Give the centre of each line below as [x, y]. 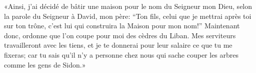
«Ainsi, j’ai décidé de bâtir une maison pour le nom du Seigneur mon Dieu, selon [128, 6]
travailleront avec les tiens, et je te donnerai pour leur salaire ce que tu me [118, 45]
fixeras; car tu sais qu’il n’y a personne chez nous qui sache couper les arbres [121, 54]
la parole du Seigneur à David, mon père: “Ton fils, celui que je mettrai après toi [128, 16]
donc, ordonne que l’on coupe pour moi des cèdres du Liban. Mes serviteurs [120, 35]
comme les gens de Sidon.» [45, 64]
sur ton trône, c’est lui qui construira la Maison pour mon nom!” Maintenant [122, 26]
